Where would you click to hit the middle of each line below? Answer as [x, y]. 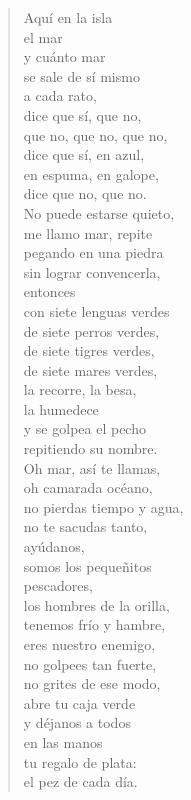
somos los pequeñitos [87, 565]
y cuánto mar [64, 56]
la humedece [61, 408]
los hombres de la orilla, [96, 604]
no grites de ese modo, [92, 683]
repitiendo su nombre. [90, 448]
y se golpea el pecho [84, 428]
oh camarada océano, [88, 487]
